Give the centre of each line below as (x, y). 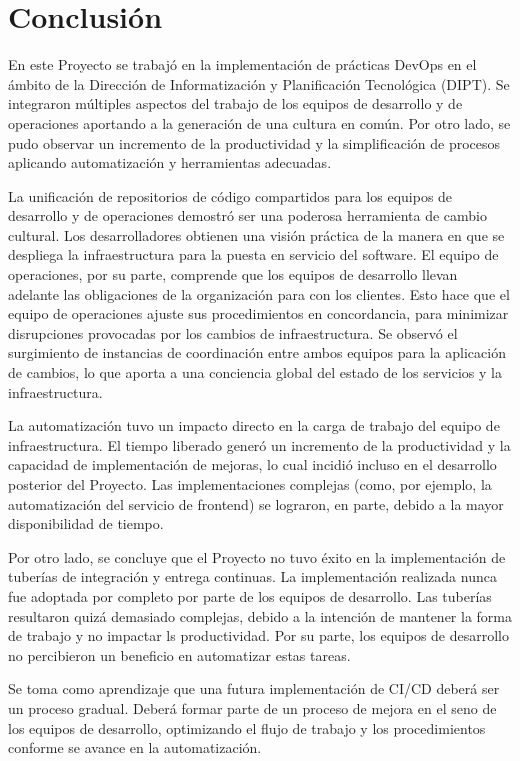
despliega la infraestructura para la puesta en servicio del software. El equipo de (253, 254)
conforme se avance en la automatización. (135, 747)
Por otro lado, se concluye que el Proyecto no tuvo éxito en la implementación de (257, 556)
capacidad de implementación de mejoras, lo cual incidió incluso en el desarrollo (252, 464)
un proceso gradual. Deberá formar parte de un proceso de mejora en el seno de (252, 707)
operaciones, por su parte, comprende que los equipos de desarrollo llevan (233, 274)
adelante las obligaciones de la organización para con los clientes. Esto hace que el (259, 293)
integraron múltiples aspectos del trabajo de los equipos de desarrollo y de (235, 103)
